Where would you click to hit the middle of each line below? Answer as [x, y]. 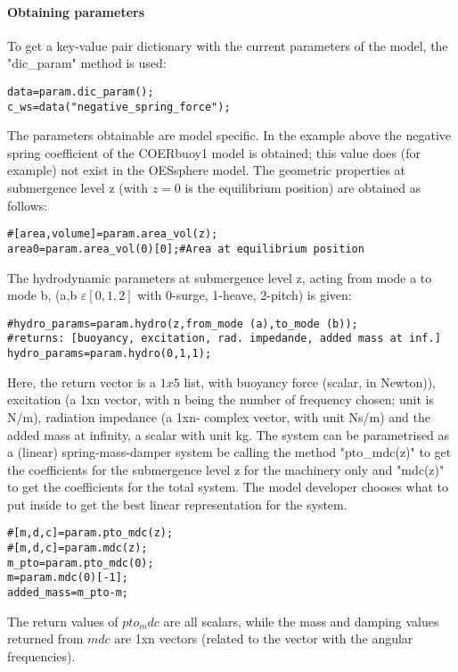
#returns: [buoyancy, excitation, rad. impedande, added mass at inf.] [224, 339]
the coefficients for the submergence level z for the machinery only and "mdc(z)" [226, 469]
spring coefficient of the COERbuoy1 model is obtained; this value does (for [214, 152]
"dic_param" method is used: [87, 63]
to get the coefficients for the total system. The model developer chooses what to [228, 487]
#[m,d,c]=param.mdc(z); [78, 548]
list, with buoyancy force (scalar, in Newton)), [310, 382]
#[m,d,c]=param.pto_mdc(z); [90, 533]
